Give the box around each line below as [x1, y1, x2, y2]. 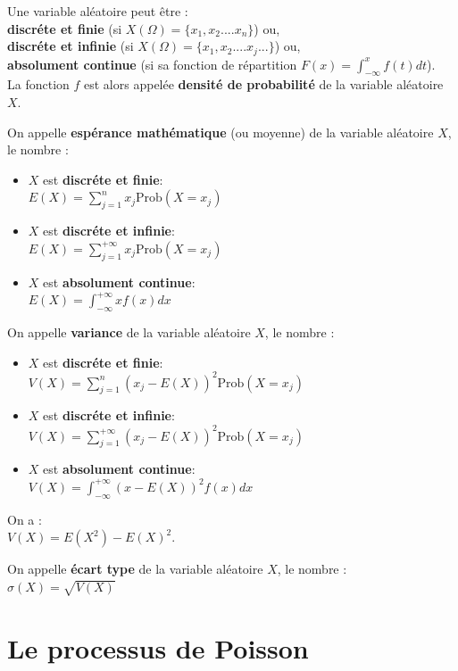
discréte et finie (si [7, 19, 122, 37]
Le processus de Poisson [7, 629, 309, 666]
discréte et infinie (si [7, 37, 134, 55]
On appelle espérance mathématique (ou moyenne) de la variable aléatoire [7, 122, 434, 141]
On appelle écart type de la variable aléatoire [7, 559, 263, 578]
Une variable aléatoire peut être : [7, 2, 188, 20]
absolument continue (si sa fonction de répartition [7, 54, 297, 73]
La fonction [7, 75, 70, 94]
